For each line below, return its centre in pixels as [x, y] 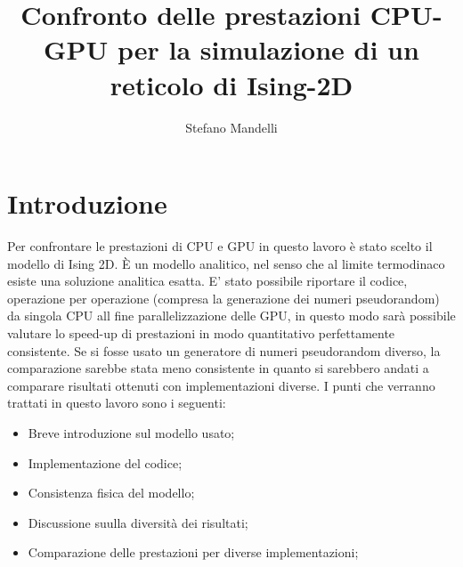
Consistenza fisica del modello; [111, 493]
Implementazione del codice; [105, 462]
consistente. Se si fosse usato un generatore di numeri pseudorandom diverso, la [224, 350]
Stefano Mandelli [231, 127]
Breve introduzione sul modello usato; [131, 432]
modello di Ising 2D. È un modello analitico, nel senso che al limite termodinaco [226, 263]
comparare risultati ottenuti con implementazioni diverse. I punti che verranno [221, 385]
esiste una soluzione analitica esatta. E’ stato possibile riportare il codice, [207, 281]
